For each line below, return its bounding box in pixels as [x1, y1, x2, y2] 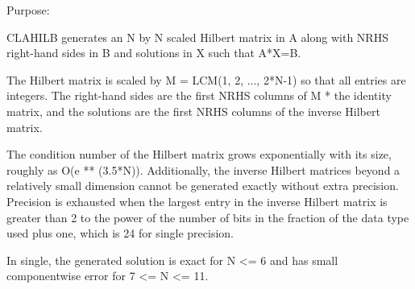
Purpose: [6, 2, 50, 18]
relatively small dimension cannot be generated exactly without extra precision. [6, 177, 399, 194]
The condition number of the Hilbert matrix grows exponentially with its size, [6, 146, 392, 163]
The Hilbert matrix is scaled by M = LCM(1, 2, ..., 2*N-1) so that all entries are [6, 71, 406, 88]
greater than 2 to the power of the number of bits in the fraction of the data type [6, 208, 409, 225]
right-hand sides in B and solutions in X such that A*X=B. [6, 44, 301, 61]
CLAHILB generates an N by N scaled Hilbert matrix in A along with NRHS [6, 28, 388, 45]
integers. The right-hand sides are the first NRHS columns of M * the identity [6, 87, 392, 104]
